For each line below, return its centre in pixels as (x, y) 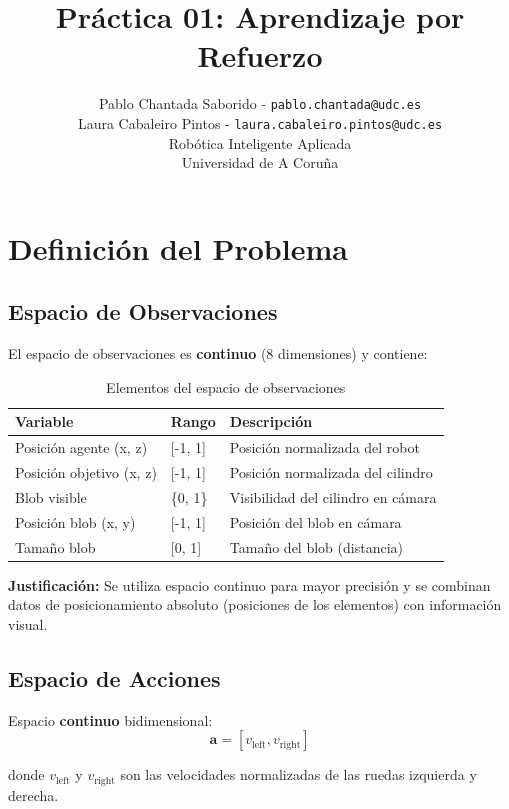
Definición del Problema (178, 247)
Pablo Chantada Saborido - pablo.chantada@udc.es (260, 103)
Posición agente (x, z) (81, 447)
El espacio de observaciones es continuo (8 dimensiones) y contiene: (218, 353)
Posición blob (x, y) (75, 521)
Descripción (271, 421)
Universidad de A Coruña (260, 162)
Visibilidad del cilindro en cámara (333, 496)
